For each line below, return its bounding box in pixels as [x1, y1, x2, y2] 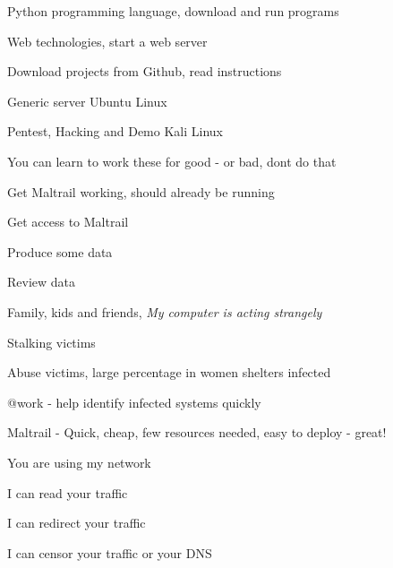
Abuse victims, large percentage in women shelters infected [7, 363, 331, 382]
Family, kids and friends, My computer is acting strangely [7, 302, 322, 321]
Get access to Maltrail [7, 212, 129, 231]
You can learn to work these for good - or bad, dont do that [7, 151, 337, 170]
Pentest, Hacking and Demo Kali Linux [7, 122, 223, 141]
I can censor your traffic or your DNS [7, 543, 212, 562]
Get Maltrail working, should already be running [7, 182, 275, 201]
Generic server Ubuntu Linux [7, 91, 167, 110]
